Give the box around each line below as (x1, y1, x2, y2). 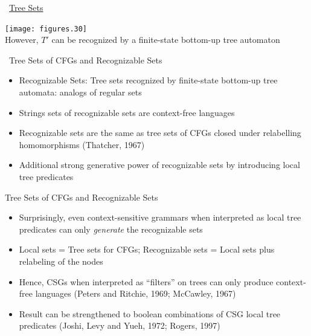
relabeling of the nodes (19, 254, 103, 267)
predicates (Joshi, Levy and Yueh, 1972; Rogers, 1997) (19, 319, 220, 332)
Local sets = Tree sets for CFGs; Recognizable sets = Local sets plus (19, 243, 275, 256)
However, (5, 33, 39, 46)
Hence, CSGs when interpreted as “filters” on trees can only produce (19, 275, 274, 288)
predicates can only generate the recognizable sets (19, 222, 203, 235)
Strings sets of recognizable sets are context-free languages (19, 106, 235, 118)
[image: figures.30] (5, 24, 88, 33)
